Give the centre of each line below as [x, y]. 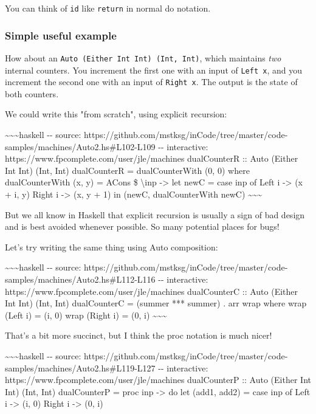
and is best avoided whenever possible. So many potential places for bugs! [142, 226]
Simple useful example [61, 35]
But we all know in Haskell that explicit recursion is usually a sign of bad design [155, 214]
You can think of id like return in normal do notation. [108, 8]
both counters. [32, 93]
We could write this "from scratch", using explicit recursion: [116, 114]
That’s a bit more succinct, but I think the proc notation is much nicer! [139, 335]
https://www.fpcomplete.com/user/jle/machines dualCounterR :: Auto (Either [152, 158]
